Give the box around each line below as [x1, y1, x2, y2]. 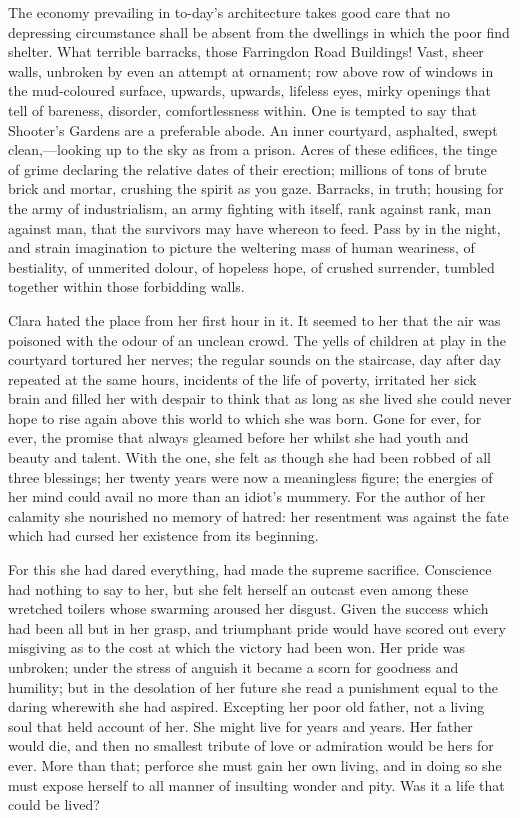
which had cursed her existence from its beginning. [8, 525, 319, 546]
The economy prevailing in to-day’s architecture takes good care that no [8, 2, 451, 22]
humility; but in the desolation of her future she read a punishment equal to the [8, 676, 498, 697]
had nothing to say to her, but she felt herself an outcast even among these [8, 578, 469, 599]
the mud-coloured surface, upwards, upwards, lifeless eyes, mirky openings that [8, 80, 491, 101]
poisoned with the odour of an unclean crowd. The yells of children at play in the [8, 329, 507, 350]
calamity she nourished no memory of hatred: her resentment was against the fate [8, 505, 509, 526]
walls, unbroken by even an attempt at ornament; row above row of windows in [8, 60, 494, 81]
